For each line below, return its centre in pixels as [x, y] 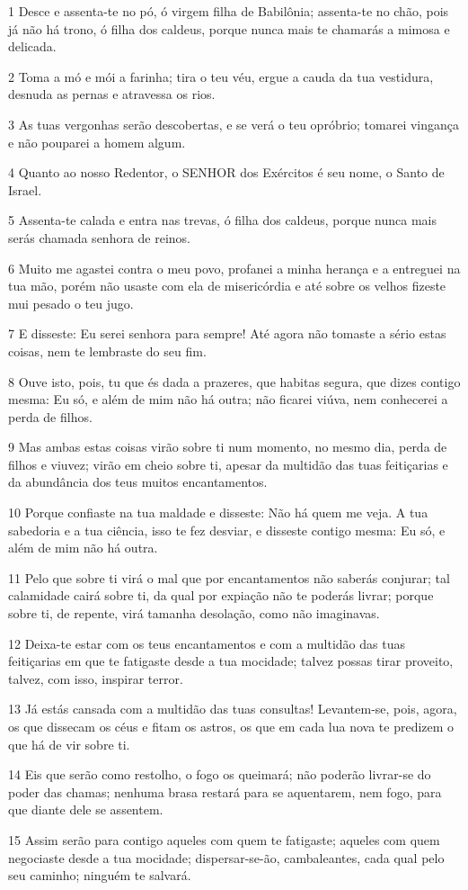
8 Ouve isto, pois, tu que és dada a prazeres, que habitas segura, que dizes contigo [234, 381]
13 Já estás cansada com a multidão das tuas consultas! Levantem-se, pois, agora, [233, 709]
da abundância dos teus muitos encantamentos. [138, 482]
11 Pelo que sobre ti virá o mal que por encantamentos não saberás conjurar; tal [229, 577]
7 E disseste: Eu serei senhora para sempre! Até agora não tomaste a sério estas [227, 333]
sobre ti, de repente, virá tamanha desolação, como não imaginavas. [194, 613]
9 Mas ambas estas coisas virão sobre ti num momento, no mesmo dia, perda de [228, 447]
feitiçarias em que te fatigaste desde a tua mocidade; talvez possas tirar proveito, [231, 661]
